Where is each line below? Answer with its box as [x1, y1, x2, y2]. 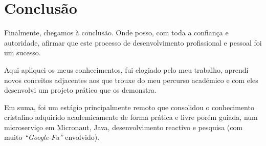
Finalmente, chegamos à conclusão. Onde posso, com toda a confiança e [4, 27, 229, 38]
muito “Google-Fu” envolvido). [4, 132, 100, 142]
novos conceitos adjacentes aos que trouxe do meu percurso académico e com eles [4, 74, 258, 85]
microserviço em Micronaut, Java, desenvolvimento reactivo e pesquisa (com [4, 121, 243, 132]
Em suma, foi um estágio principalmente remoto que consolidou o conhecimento [4, 101, 254, 112]
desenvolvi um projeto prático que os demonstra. [4, 85, 157, 95]
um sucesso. [4, 47, 41, 58]
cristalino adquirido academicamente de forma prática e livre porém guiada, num [4, 112, 258, 122]
